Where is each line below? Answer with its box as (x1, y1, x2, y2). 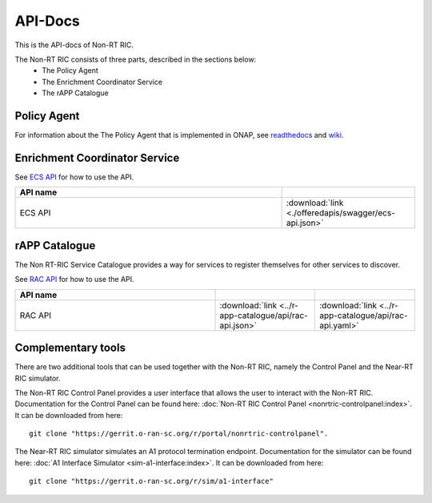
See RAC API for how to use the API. (14, 275, 134, 284)
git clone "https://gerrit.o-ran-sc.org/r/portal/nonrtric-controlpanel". (29, 429, 329, 438)
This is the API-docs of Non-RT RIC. (14, 40, 134, 50)
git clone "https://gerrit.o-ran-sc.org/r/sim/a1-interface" (29, 477, 274, 486)
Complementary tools (14, 341, 126, 355)
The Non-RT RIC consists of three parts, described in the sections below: (14, 54, 257, 64)
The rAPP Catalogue (42, 88, 110, 98)
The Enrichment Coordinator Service (42, 77, 163, 87)
